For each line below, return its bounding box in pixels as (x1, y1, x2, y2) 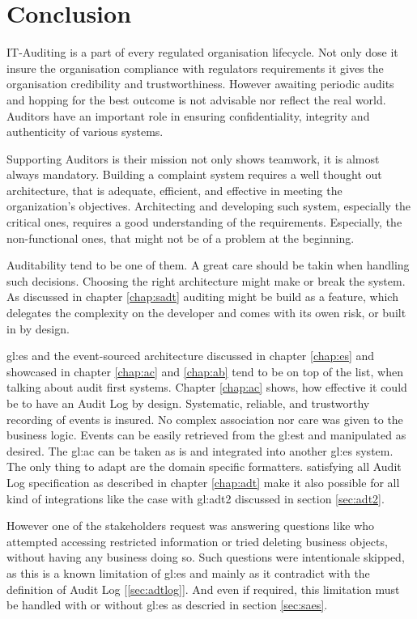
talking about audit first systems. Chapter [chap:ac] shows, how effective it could (6, 379, 407, 396)
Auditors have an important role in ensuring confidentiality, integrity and (6, 107, 370, 124)
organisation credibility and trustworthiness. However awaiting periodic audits (6, 75, 394, 92)
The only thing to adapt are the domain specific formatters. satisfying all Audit (6, 458, 402, 475)
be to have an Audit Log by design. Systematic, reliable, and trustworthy (6, 395, 370, 411)
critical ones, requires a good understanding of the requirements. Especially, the (6, 214, 402, 231)
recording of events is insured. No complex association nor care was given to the (6, 410, 403, 427)
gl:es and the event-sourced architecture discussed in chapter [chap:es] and (6, 347, 375, 364)
